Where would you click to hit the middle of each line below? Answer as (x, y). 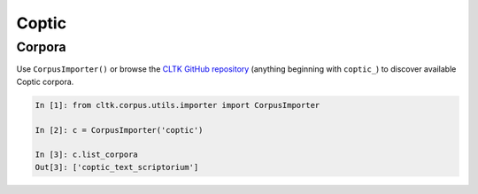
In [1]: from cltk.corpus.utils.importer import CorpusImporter (177, 105)
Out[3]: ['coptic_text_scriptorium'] (117, 167)
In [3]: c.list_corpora (87, 155)
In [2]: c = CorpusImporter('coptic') (119, 130)
